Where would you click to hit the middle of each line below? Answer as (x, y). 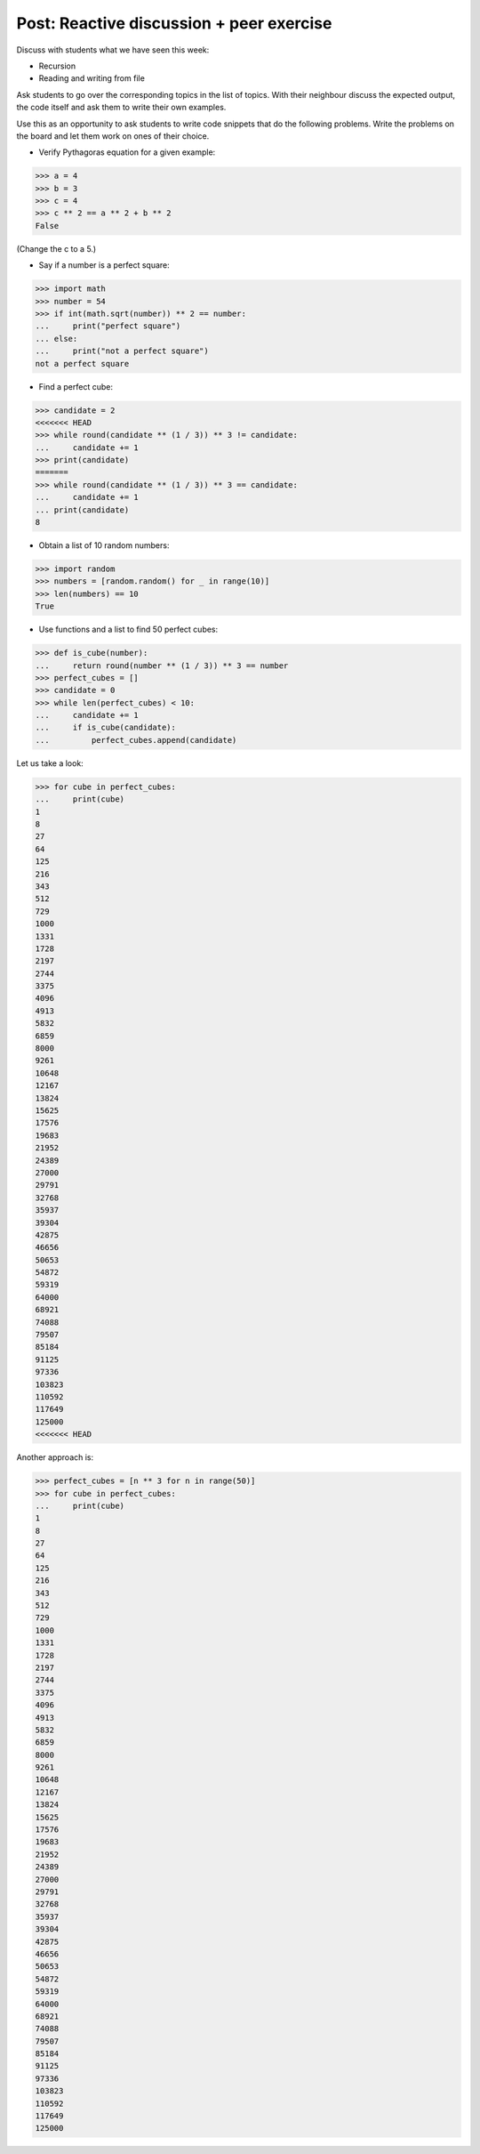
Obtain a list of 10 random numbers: (104, 545)
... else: (56, 339)
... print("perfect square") (108, 326)
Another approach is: (55, 1457)
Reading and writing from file (92, 78)
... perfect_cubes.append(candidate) (136, 740)
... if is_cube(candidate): (106, 728)
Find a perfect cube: (76, 386)
